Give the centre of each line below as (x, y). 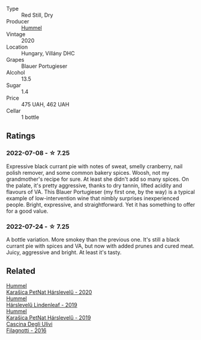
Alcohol (16, 72)
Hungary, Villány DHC (48, 53)
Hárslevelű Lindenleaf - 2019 (42, 305)
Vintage (16, 34)
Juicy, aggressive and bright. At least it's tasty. (64, 252)
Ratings (21, 136)
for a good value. (27, 211)
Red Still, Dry (37, 15)
